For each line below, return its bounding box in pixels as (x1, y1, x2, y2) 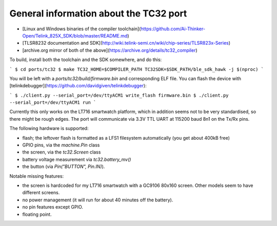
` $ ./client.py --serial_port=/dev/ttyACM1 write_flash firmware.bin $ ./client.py (9, 92, 229, 98)
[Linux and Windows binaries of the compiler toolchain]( (22, 26, 141, 32)
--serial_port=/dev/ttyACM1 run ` (9, 100, 96, 105)
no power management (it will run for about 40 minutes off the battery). (22, 197, 173, 203)
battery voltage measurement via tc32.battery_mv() (22, 156, 131, 162)
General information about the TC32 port (9, 8, 187, 19)
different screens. (22, 190, 60, 196)
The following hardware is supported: (9, 125, 89, 131)
